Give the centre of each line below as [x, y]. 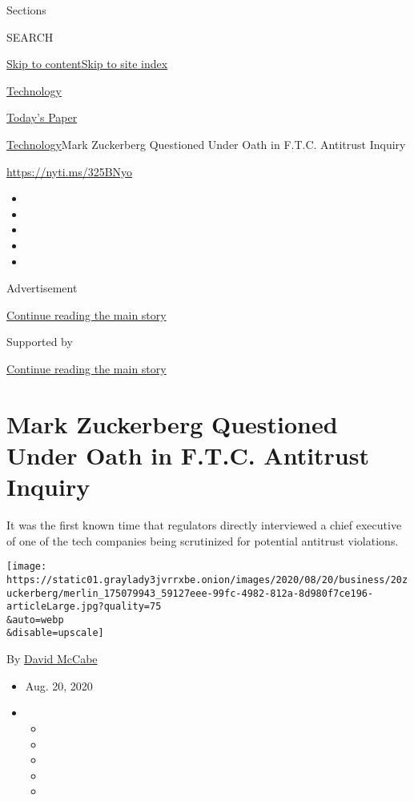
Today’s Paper [42, 117]
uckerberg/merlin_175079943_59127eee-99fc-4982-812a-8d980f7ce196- [190, 593]
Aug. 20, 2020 [59, 685]
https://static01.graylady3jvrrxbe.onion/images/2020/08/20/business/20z [207, 580]
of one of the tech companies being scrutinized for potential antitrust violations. [203, 540]
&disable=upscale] [55, 633]
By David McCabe [52, 659]
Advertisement [42, 288]
